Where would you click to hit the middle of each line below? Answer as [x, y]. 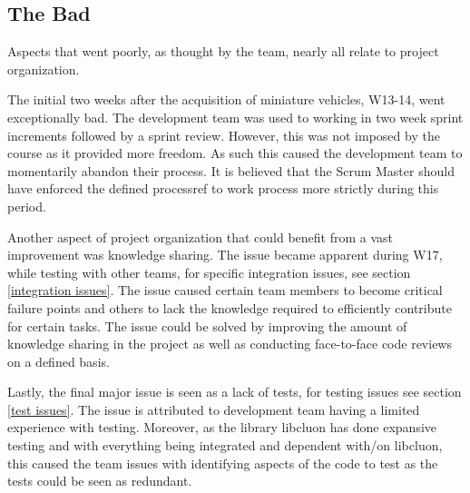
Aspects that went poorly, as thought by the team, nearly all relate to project [223, 51]
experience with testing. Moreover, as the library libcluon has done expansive [222, 427]
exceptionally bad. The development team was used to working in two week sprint [235, 117]
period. [27, 206]
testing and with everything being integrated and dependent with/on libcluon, [225, 445]
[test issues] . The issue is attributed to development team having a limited [214, 409]
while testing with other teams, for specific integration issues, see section [209, 272]
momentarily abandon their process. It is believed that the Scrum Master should [231, 170]
